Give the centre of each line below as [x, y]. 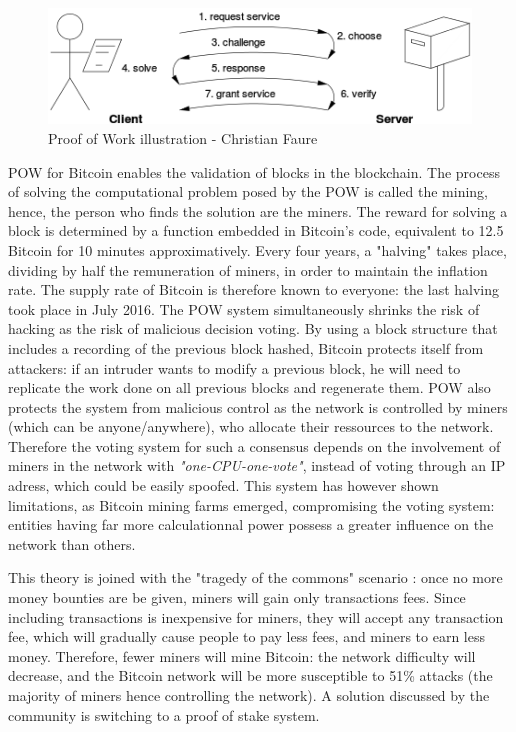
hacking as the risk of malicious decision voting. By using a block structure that [253, 328]
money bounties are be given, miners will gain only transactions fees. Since [237, 597]
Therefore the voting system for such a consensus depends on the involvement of [254, 445]
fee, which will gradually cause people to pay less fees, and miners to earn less [246, 636]
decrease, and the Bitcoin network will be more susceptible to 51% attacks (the [250, 675]
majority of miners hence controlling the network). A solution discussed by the [249, 695]
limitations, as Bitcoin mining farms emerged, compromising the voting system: [251, 504]
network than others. [72, 543]
